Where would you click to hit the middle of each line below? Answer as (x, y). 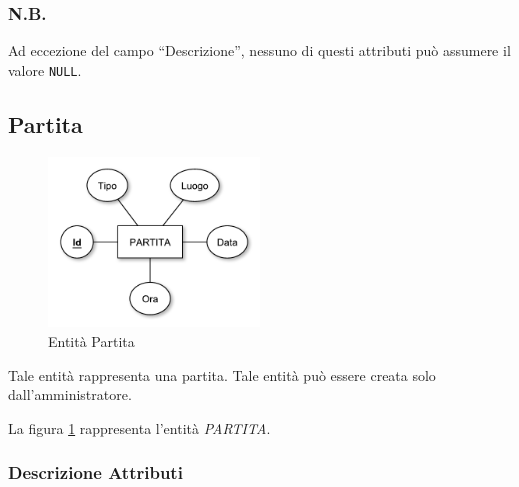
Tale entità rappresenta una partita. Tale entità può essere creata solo (222, 374)
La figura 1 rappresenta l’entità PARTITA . (139, 427)
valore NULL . (45, 69)
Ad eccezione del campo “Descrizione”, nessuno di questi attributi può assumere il (259, 50)
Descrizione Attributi (95, 472)
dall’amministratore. (70, 394)
